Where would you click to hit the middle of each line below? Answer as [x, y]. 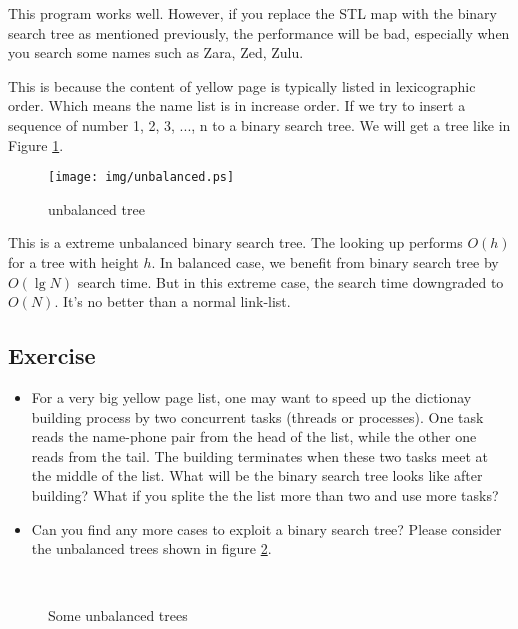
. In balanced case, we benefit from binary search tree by [325, 262]
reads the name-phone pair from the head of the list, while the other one [254, 436]
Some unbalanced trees [118, 615]
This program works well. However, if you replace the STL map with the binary [253, 13]
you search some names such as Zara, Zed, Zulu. [156, 52]
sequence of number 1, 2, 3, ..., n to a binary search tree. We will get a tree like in [259, 124]
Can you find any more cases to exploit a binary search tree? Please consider [266, 528]
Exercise [52, 355]
